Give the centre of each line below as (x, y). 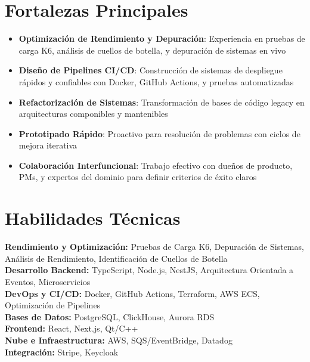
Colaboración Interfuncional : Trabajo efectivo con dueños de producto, (156, 165)
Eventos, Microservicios (48, 281)
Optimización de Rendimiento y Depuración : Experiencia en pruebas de (162, 38)
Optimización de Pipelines (53, 305)
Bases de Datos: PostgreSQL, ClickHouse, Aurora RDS (110, 316)
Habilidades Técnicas (93, 218)
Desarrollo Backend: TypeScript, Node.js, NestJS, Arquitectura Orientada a (149, 270)
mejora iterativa (48, 145)
